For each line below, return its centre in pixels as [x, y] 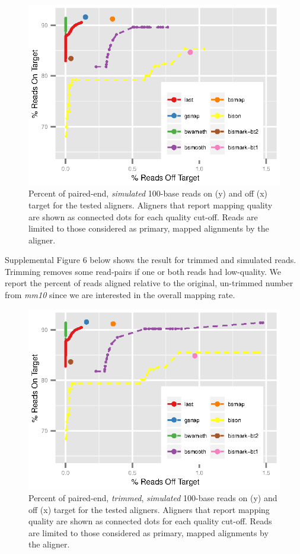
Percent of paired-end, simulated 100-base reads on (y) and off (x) [148, 193]
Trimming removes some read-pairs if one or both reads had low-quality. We [143, 271]
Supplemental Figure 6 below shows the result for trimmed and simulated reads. [151, 260]
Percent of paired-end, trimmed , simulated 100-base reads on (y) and [153, 497]
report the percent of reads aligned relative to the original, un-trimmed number [149, 283]
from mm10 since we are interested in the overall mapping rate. [120, 295]
